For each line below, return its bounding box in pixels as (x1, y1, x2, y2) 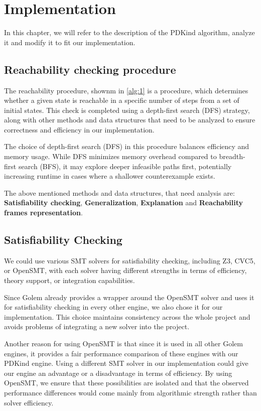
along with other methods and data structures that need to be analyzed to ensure (4, 114, 255, 125)
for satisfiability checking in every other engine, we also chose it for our (4, 302, 223, 312)
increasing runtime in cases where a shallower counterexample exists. (4, 171, 215, 181)
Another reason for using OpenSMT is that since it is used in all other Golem (4, 338, 243, 348)
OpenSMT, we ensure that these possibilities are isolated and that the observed (4, 377, 249, 388)
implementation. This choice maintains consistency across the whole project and (4, 311, 250, 322)
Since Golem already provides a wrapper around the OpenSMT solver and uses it (4, 292, 254, 302)
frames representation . (4, 207, 83, 218)
